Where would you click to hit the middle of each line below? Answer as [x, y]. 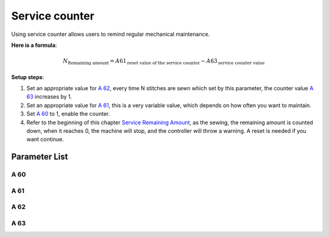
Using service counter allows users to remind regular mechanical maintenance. [111, 34]
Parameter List [40, 157]
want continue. [45, 140]
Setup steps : [28, 77]
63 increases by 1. [49, 97]
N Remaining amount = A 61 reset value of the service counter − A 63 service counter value [164, 62]
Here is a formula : [34, 45]
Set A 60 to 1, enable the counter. [68, 114]
